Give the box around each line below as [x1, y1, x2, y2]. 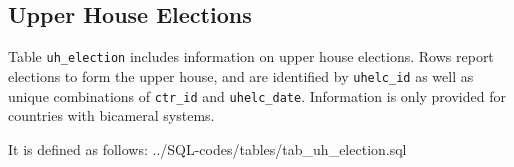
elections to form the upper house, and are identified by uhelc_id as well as [8, 65, 474, 86]
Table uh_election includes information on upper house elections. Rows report [8, 46, 494, 67]
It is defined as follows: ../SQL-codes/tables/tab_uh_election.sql [8, 138, 407, 159]
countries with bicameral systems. [8, 105, 215, 126]
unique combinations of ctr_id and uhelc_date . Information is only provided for [8, 85, 506, 106]
